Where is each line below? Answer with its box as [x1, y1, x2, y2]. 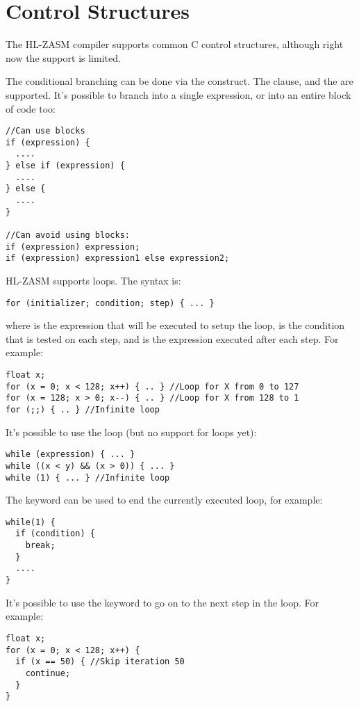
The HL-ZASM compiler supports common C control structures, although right [6, 37, 344, 51]
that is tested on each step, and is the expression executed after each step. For [6, 331, 339, 346]
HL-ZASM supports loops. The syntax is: [6, 273, 181, 287]
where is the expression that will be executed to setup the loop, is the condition [6, 318, 345, 332]
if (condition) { [15, 529, 95, 539]
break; [25, 540, 56, 551]
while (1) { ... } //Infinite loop [6, 472, 170, 483]
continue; [25, 668, 71, 678]
